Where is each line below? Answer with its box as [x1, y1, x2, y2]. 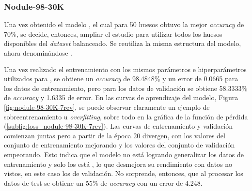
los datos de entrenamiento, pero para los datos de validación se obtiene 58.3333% [4, 83, 248, 93]
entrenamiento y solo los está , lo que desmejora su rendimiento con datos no [4, 159, 233, 169]
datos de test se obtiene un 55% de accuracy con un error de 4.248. [4, 177, 203, 188]
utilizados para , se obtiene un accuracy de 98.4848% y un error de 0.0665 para [4, 73, 238, 84]
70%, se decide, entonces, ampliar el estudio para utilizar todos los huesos [4, 29, 222, 39]
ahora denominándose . [4, 48, 72, 58]
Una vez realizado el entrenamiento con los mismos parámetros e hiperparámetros [4, 64, 247, 74]
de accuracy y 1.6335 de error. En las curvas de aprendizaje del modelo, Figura [4, 92, 238, 103]
